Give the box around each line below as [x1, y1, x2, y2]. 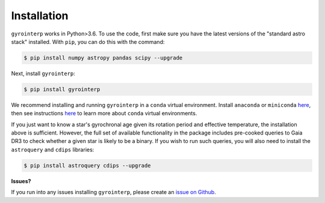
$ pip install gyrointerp [23, 86, 101, 92]
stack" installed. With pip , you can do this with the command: [11, 38, 165, 45]
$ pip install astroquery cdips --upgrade [23, 162, 151, 169]
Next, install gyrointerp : [11, 70, 75, 77]
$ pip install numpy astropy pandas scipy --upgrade [23, 54, 183, 61]
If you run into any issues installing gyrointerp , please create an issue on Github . [11, 189, 216, 196]
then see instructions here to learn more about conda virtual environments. [11, 110, 197, 117]
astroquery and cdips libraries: [11, 146, 94, 153]
